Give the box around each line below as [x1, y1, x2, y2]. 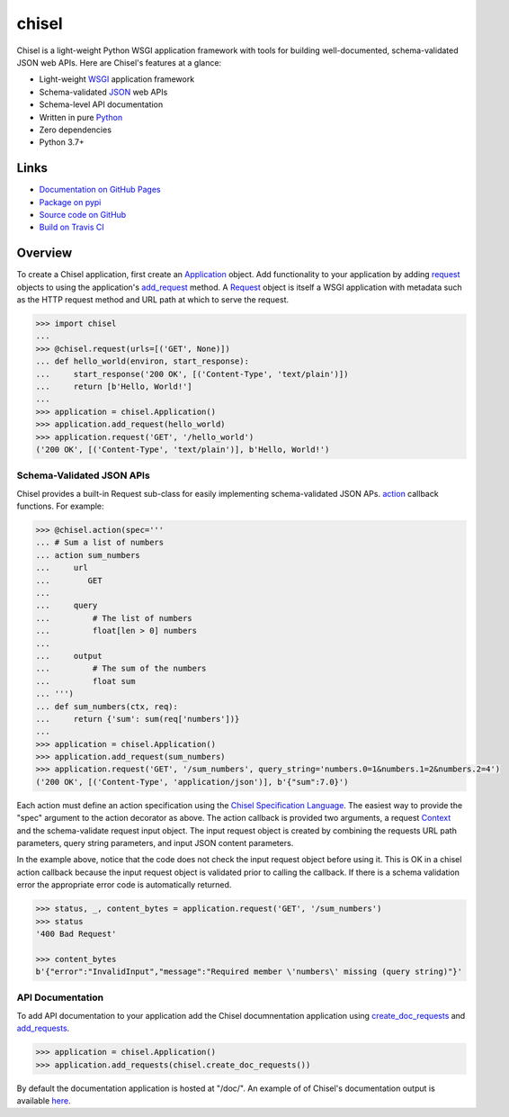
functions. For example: [16, 500, 104, 512]
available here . [16, 1095, 71, 1106]
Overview [16, 246, 73, 261]
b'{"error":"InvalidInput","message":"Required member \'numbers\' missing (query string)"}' [35, 967, 463, 977]
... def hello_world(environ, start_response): [35, 356, 249, 366]
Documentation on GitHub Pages [39, 185, 161, 195]
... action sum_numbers [35, 550, 141, 560]
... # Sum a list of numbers [35, 537, 165, 548]
